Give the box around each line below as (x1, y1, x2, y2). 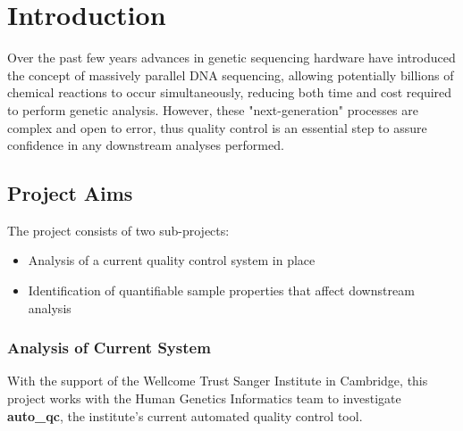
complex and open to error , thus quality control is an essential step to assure (7, 118, 427, 137)
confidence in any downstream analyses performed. (7, 136, 284, 154)
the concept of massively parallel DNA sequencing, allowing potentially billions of (7, 65, 454, 84)
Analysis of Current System (7, 336, 211, 359)
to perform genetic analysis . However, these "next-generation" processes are (7, 100, 418, 119)
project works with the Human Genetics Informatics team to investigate (7, 389, 401, 408)
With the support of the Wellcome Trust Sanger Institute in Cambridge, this (7, 371, 428, 390)
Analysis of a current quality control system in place (28, 251, 316, 269)
